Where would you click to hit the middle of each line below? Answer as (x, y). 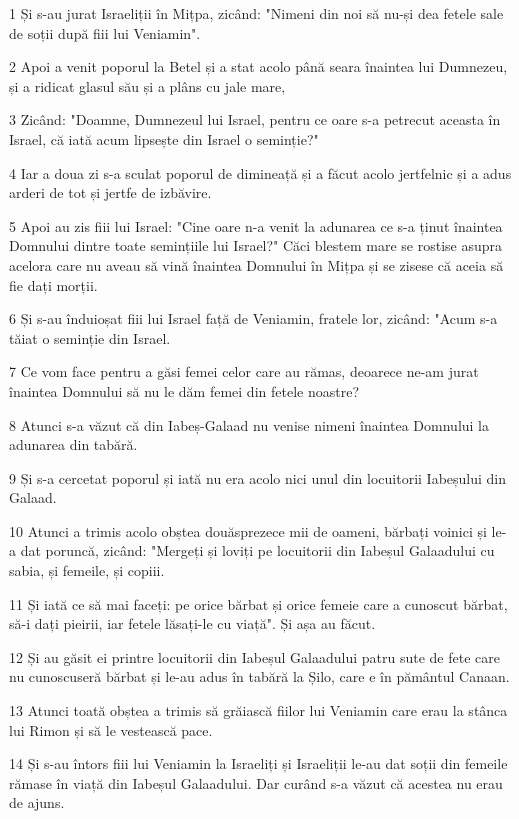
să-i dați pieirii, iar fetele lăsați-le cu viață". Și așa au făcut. (192, 623)
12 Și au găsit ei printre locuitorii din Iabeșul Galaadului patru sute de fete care (254, 656)
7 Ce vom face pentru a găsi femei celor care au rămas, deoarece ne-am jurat (244, 371)
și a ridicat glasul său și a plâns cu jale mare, (147, 85)
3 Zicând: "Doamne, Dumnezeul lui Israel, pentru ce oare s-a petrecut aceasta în (255, 119)
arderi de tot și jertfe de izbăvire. (110, 192)
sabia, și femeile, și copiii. (87, 570)
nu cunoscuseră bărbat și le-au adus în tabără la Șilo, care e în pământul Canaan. (259, 676)
